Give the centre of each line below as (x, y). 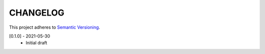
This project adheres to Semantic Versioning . (54, 27)
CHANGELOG (37, 13)
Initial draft (37, 43)
